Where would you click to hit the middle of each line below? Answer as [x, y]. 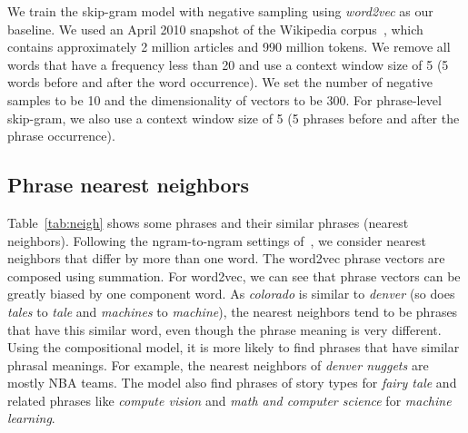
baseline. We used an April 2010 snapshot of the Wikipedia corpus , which [215, 29]
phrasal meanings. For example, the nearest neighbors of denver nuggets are [218, 364]
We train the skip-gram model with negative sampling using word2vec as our [220, 11]
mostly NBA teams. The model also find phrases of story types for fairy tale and [232, 383]
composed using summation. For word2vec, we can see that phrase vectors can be [234, 276]
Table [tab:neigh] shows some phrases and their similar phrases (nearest [208, 222]
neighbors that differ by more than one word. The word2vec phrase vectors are [226, 258]
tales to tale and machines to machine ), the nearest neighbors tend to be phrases [233, 311]
